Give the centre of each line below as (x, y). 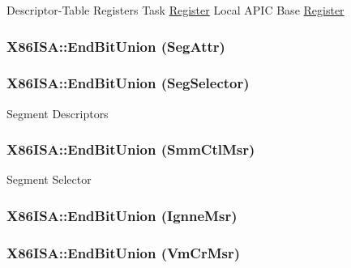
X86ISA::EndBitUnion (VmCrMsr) (124, 252)
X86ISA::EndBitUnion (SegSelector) (128, 83)
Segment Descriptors (58, 113)
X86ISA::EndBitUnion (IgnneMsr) (122, 215)
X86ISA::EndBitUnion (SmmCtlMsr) (131, 149)
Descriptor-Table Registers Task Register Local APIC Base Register (175, 10)
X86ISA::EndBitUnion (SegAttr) (116, 46)
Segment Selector (49, 179)
